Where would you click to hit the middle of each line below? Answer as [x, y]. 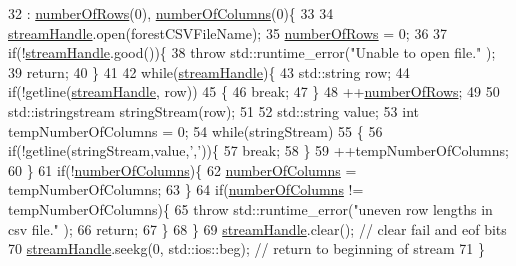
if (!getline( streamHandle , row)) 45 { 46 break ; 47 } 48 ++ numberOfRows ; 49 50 [254, 91]
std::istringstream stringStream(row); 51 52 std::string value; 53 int [214, 110]
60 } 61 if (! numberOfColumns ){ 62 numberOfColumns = [182, 169]
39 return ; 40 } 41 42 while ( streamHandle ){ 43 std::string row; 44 [209, 71]
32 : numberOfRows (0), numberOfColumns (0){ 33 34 [171, 13]
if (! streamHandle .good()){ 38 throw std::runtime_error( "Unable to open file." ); [252, 52]
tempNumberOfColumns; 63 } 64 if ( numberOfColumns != [186, 189]
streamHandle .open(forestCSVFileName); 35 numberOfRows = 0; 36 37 [228, 32]
